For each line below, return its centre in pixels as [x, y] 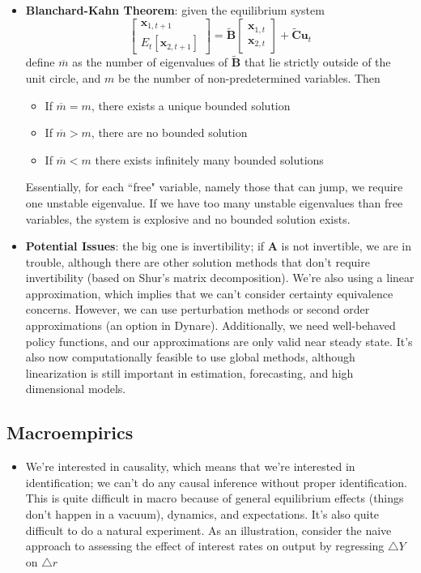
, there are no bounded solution [169, 133]
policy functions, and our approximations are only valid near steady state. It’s [219, 341]
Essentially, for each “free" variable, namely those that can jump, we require [214, 187]
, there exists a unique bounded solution [191, 105]
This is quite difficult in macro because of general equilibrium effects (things [215, 498]
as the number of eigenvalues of [150, 62]
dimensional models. [76, 389]
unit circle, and [63, 77]
